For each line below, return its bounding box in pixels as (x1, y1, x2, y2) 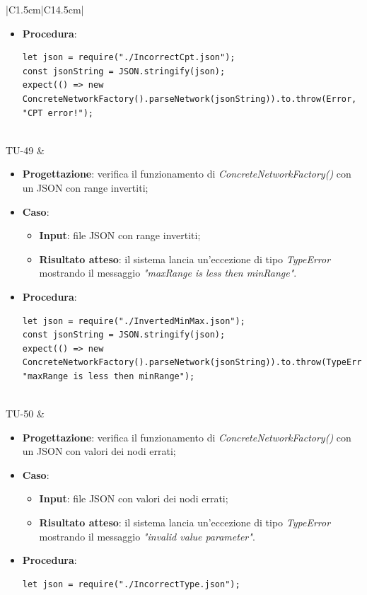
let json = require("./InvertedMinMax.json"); (22, 316, 245, 326)
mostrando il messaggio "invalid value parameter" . (39, 528, 255, 543)
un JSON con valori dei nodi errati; (22, 444, 176, 458)
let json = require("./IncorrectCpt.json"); (22, 52, 235, 63)
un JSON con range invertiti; (22, 180, 148, 195)
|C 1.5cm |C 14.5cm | (6, 2, 84, 16)
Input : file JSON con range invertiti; (39, 228, 201, 243)
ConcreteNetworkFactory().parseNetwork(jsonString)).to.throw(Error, (22, 93, 357, 104)
